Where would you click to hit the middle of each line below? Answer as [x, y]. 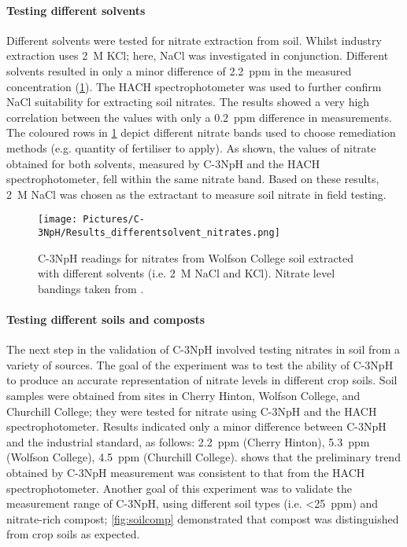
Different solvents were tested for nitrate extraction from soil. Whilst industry [194, 40]
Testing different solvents [76, 10]
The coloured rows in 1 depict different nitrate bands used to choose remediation [201, 132]
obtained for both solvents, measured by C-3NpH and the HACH [163, 163]
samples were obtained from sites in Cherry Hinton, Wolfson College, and [183, 395]
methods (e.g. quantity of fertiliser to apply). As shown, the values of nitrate [191, 147]
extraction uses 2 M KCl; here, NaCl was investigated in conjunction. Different [198, 55]
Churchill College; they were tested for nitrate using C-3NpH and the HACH [192, 411]
